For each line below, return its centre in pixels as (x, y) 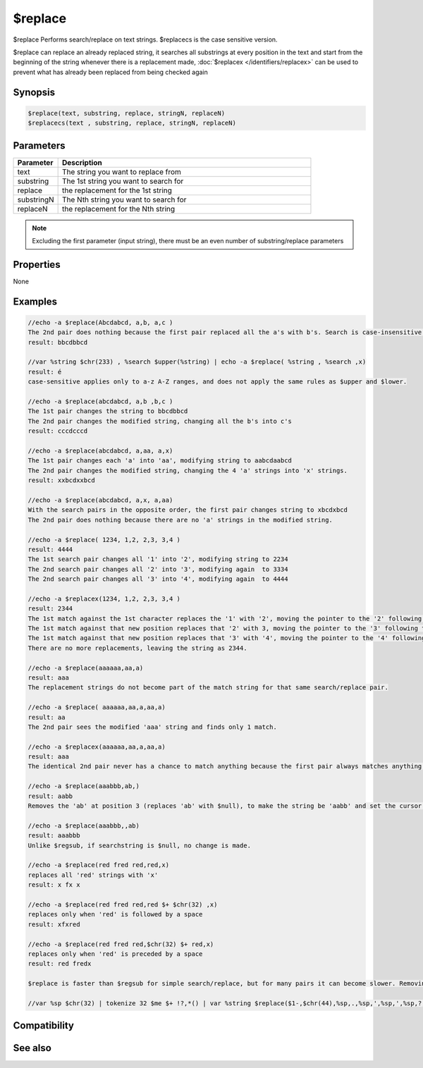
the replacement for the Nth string (118, 209)
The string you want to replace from (121, 171)
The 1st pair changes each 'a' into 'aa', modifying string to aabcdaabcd (160, 461)
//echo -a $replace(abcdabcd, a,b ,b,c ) (100, 401)
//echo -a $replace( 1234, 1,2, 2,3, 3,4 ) (104, 540)
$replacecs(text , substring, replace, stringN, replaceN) (132, 123)
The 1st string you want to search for (123, 181)
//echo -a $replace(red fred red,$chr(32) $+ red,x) (121, 944)
